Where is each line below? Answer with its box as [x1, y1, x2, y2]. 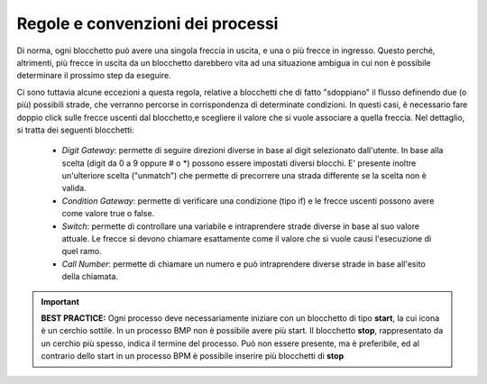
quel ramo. [61, 246, 103, 257]
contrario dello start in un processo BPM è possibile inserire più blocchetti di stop [41, 351, 345, 361]
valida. [61, 183, 87, 194]
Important [41, 296, 80, 306]
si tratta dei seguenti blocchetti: [16, 124, 134, 135]
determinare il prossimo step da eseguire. [16, 70, 171, 81]
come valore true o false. [61, 208, 155, 219]
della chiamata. [61, 271, 119, 282]
